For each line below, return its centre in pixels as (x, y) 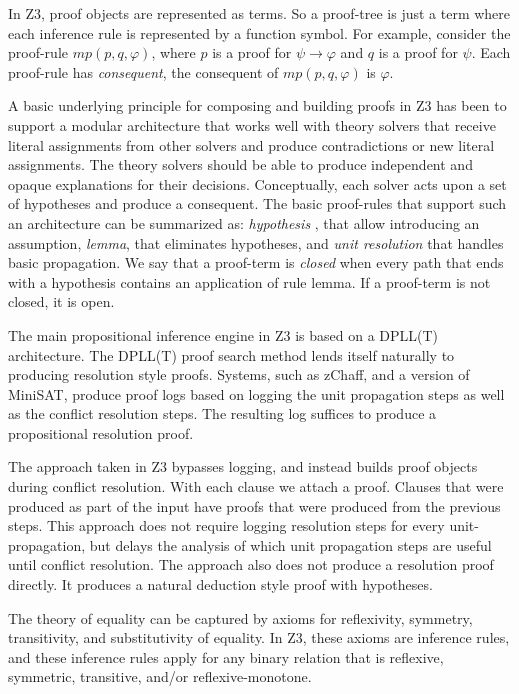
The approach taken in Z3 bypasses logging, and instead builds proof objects (243, 466)
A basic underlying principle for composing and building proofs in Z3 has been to (257, 105)
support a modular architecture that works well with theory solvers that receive (252, 124)
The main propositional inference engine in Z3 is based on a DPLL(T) (223, 334)
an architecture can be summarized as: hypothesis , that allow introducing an (244, 222)
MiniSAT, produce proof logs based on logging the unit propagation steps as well (256, 393)
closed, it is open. (61, 301)
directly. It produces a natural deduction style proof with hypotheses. (220, 584)
